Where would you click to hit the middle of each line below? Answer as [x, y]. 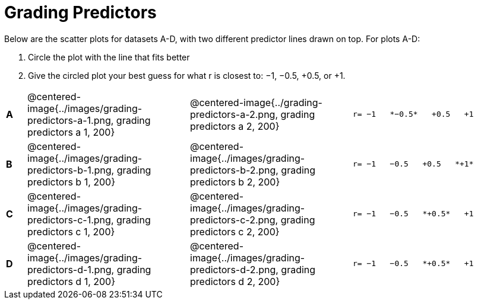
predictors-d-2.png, [234, 269]
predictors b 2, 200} [235, 182]
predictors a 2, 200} [235, 126]
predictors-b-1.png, [71, 170]
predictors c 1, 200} [71, 231]
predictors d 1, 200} [72, 281]
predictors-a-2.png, [234, 114]
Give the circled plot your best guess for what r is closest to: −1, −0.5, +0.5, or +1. [187, 75]
